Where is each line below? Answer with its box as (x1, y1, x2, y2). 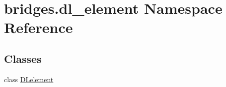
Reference (4, 17, 73, 37)
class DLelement (4, 74, 54, 84)
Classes (4, 51, 42, 66)
